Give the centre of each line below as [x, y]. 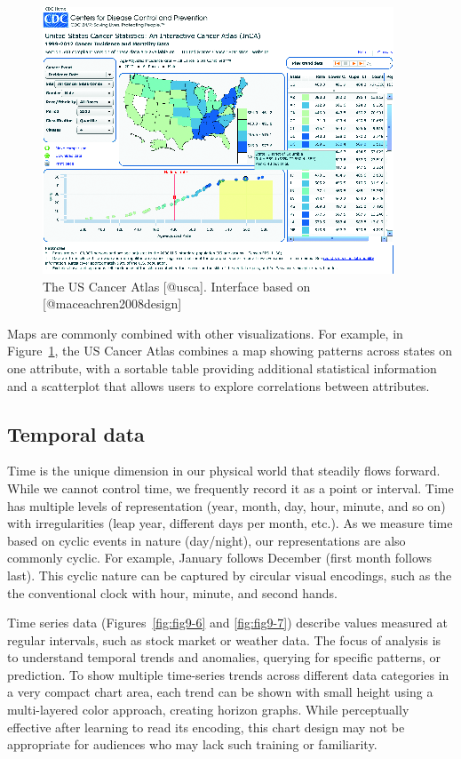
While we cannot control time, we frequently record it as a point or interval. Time [230, 487]
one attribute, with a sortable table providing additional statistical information [222, 368]
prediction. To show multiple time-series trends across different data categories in [228, 674]
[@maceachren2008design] [112, 304]
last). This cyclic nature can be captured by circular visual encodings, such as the [230, 575]
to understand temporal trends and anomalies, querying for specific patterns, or [224, 657]
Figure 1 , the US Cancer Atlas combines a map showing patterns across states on [230, 351]
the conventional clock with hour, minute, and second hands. [172, 592]
